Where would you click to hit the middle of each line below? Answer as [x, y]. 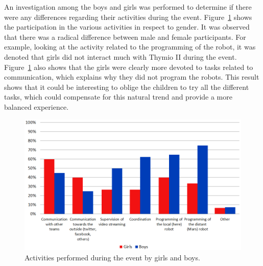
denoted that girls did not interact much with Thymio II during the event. [121, 56]
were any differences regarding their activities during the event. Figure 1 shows [128, 17]
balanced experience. [37, 106]
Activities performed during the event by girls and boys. [112, 258]
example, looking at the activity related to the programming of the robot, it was [130, 47]
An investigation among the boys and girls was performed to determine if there [128, 7]
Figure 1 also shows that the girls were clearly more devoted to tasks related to [129, 67]
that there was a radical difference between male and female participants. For [125, 37]
